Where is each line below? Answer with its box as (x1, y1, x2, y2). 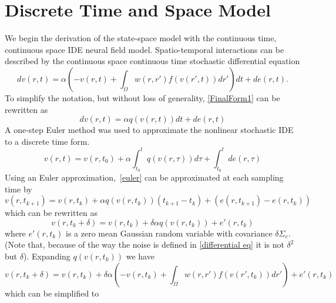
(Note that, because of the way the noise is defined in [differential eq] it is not (5, 238, 284, 251)
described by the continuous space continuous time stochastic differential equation (5, 55, 300, 67)
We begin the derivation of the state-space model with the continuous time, (5, 32, 277, 44)
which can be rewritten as (5, 207, 98, 219)
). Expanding (23, 249, 70, 262)
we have (126, 249, 154, 262)
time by (5, 182, 32, 195)
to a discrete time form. (5, 135, 90, 147)
